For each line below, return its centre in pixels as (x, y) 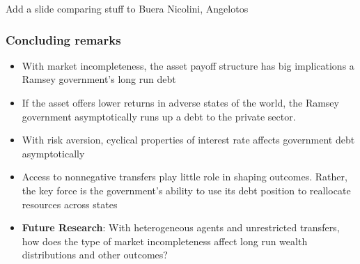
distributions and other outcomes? (95, 255)
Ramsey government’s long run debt (99, 79)
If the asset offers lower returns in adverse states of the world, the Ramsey (180, 102)
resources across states (70, 204)
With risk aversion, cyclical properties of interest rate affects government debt (188, 140)
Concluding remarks (63, 39)
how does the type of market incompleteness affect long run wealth (165, 241)
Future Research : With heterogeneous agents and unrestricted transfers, (181, 227)
